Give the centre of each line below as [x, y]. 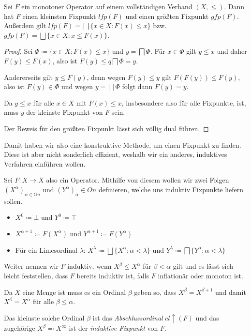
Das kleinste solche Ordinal [44, 317]
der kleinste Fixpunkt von [65, 112]
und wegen [77, 86]
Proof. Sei [18, 51]
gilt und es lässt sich [203, 266]
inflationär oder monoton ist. [200, 276]
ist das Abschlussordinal [128, 317]
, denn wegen [106, 77]
